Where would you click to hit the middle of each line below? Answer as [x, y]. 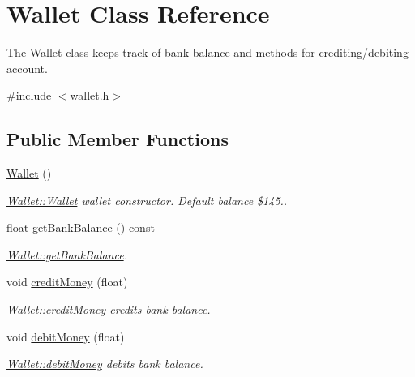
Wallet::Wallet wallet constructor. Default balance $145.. [147, 200]
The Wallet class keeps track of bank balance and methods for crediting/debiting [207, 52]
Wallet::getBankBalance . [67, 254]
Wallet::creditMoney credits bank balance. [109, 309]
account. [27, 68]
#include [29, 95]
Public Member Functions [118, 139]
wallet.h [90, 95]
